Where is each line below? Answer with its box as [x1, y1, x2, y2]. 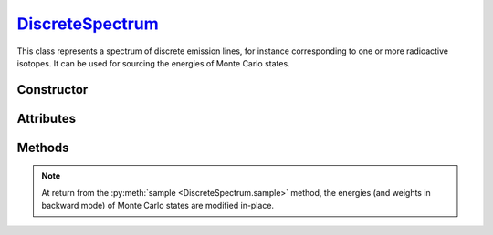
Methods [16, 139, 69, 155]
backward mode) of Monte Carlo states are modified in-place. [41, 200, 274, 211]
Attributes [16, 110, 77, 127]
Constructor [16, 82, 89, 97]
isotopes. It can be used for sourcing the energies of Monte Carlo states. [16, 57, 291, 68]
